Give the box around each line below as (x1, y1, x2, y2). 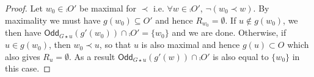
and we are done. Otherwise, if (172, 26, 287, 39)
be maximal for (79, 2, 136, 14)
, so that (99, 38, 131, 51)
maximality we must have (5, 13, 101, 26)
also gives (5, 50, 40, 62)
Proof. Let (5, 2, 43, 14)
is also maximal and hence (141, 38, 240, 51)
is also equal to (213, 50, 269, 62)
